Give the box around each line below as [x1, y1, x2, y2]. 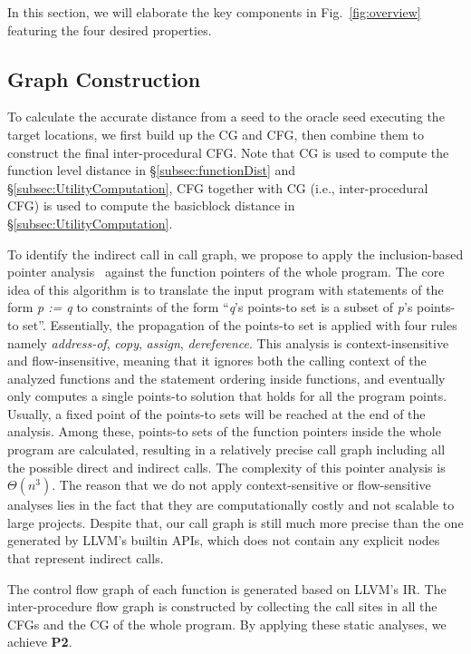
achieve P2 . [7, 632, 72, 651]
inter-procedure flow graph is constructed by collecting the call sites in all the [7, 597, 437, 616]
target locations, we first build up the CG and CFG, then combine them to [7, 124, 424, 143]
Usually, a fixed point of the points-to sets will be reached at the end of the [7, 404, 426, 423]
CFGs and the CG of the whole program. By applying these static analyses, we [7, 614, 447, 633]
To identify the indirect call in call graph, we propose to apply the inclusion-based [7, 244, 464, 263]
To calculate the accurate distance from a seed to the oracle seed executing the [7, 107, 445, 126]
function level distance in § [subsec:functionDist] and [7, 161, 296, 180]
